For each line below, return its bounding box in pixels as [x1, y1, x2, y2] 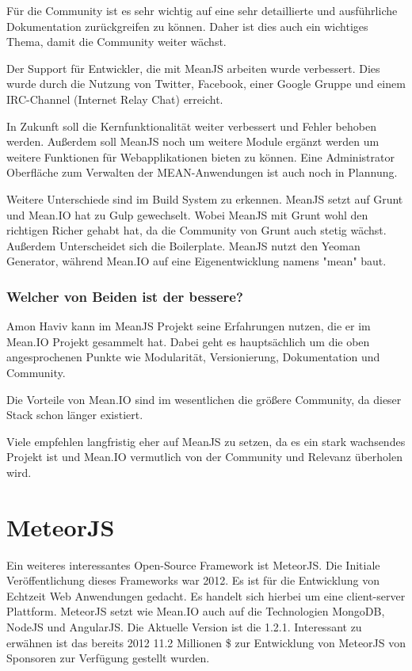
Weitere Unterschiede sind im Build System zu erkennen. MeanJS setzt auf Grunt [6, 190, 403, 207]
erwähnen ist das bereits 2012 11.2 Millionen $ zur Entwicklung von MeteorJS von [6, 634, 406, 650]
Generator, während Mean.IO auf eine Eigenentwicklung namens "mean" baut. [6, 253, 387, 269]
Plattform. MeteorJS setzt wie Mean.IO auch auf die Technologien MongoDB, [6, 603, 385, 620]
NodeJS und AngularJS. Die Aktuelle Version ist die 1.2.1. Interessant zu [6, 618, 362, 635]
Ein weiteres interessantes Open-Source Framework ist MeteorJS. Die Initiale [6, 556, 380, 573]
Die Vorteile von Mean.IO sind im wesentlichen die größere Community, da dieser [6, 391, 402, 407]
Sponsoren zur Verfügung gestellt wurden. [6, 650, 210, 666]
